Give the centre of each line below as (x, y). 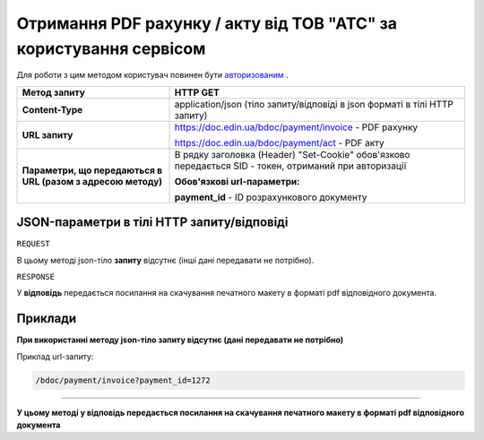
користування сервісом (111, 48)
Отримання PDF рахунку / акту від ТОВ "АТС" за (207, 23)
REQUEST (34, 244)
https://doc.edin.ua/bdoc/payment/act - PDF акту (279, 142)
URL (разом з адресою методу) (92, 181)
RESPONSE (36, 277)
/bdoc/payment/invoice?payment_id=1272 (123, 380)
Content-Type (52, 109)
